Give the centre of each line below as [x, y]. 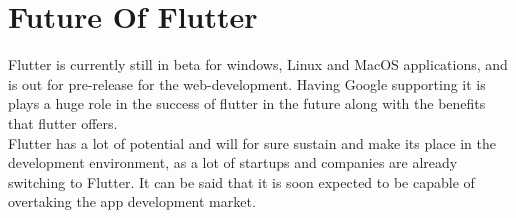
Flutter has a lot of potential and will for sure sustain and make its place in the [252, 142]
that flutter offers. [63, 122]
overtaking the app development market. [132, 201]
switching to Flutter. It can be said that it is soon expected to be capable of [241, 181]
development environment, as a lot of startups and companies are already [233, 162]
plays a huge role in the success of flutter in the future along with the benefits [247, 103]
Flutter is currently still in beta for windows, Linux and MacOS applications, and [258, 64]
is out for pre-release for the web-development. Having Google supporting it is [247, 83]
